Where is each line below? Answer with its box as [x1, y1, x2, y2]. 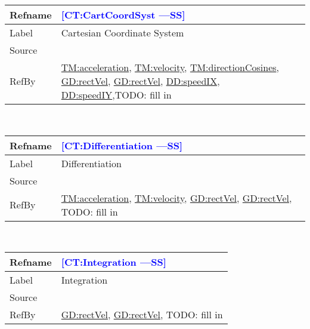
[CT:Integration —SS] [61, 255, 166, 269]
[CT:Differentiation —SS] [61, 138, 183, 152]
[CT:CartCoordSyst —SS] [61, 8, 185, 21]
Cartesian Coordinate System [61, 26, 184, 39]
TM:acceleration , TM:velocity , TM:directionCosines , [61, 60, 280, 74]
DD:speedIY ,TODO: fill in [61, 88, 172, 102]
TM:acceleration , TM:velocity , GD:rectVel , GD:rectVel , [61, 190, 292, 205]
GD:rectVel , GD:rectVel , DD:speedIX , [61, 74, 220, 88]
